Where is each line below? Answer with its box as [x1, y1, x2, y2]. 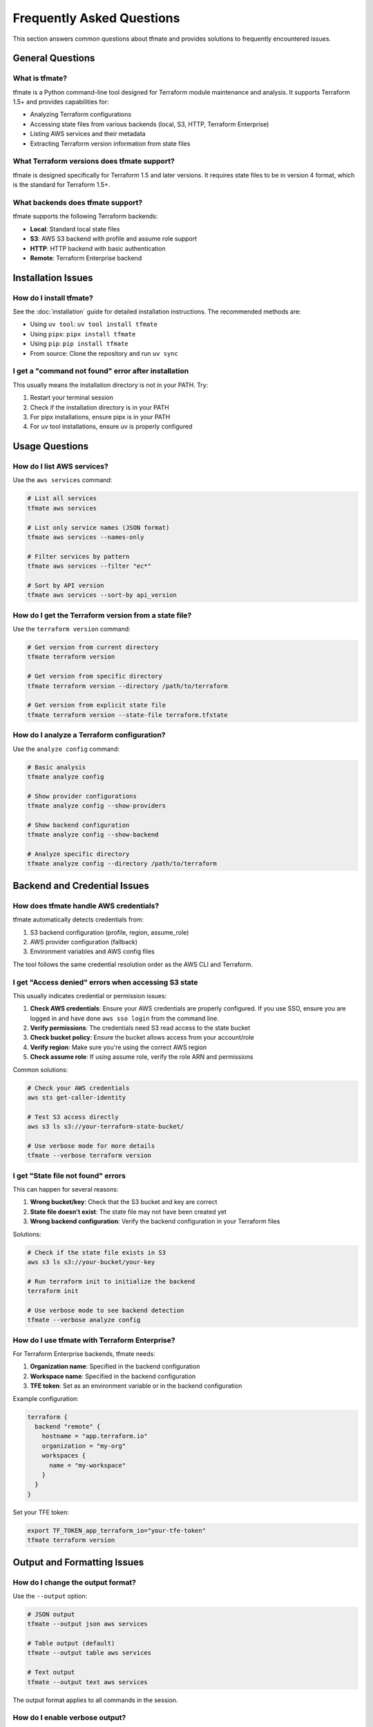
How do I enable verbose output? [12, 1713, 126, 1723]
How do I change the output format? [12, 1577, 136, 1587]
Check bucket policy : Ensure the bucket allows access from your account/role [30, 1033, 255, 1042]
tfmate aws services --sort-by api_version [27, 591, 178, 599]
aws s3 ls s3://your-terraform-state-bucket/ [27, 1123, 184, 1131]
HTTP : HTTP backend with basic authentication [30, 244, 166, 252]
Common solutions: [12, 1065, 68, 1074]
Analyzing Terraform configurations [30, 111, 131, 119]
